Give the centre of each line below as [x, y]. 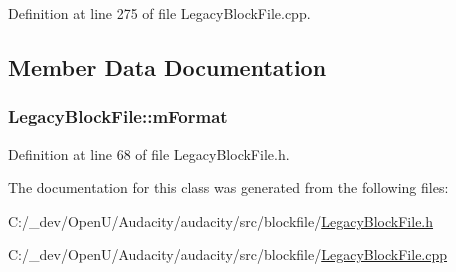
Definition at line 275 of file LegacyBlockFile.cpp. [159, 13]
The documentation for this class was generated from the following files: [228, 187]
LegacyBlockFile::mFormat [118, 116]
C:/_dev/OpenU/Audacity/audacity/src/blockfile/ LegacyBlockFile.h [221, 220]
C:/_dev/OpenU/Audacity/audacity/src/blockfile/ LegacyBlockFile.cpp [228, 254]
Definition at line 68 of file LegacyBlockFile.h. [149, 153]
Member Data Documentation [167, 66]
